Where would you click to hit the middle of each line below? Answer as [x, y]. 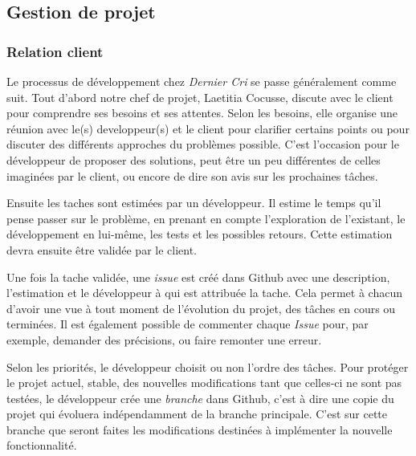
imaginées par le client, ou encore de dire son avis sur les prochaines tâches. [192, 175]
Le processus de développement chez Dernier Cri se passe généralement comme [202, 81]
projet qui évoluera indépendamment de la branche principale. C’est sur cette [197, 414]
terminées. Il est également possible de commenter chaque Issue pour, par [188, 324]
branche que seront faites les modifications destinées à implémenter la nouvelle [200, 429]
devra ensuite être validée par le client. [102, 249]
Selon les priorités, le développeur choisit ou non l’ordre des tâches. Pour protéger [208, 366]
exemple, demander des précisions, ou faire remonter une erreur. [164, 339]
